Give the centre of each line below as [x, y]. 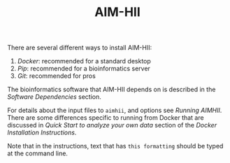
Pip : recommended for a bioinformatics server [84, 69]
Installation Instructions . [42, 132]
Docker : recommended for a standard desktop [84, 61]
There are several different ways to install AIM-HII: [80, 48]
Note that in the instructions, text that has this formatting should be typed [115, 146]
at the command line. [38, 153]
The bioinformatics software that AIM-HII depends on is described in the [112, 90]
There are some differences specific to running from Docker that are [106, 118]
